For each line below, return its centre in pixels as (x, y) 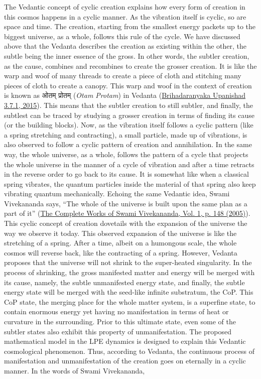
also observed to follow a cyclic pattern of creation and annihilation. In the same (128, 144)
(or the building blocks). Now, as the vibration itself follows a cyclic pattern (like (129, 125)
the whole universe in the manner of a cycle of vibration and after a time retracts (129, 164)
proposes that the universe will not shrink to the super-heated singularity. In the (128, 262)
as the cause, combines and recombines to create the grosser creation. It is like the (130, 66)
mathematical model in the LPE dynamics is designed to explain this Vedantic (125, 341)
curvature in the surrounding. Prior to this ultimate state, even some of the (120, 321)
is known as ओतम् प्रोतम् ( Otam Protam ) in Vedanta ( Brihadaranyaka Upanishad (125, 95)
